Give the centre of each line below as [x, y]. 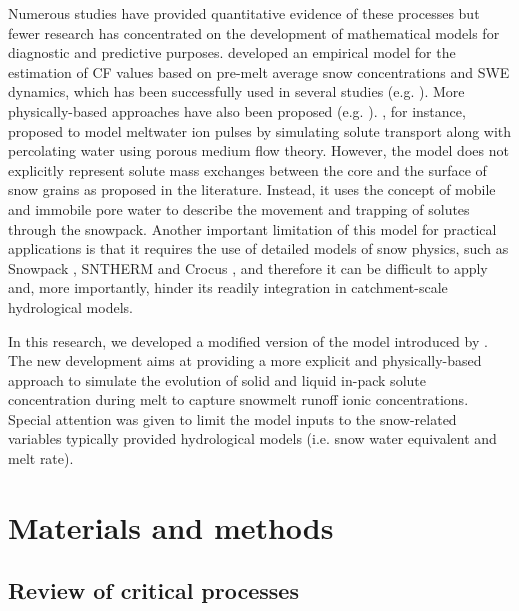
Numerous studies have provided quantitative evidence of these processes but [244, 13]
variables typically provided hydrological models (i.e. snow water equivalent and [252, 438]
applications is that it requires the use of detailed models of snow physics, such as [258, 248]
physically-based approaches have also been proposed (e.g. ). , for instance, [237, 110]
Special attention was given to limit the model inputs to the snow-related [232, 418]
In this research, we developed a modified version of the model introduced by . [248, 340]
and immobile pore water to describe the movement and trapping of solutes [239, 208]
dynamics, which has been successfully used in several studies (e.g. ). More [236, 91]
